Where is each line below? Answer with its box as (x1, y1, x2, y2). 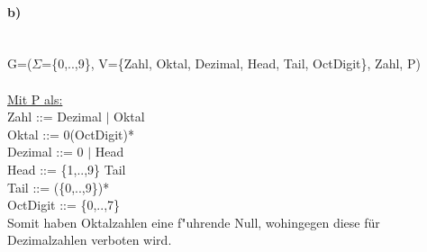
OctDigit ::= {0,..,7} (7, 195, 121, 214)
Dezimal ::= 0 (7, 142, 84, 161)
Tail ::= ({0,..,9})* (7, 177, 110, 196)
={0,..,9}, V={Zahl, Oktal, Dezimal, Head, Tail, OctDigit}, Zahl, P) (41, 54, 421, 73)
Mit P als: (7, 89, 63, 108)
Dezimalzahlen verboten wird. (7, 230, 172, 249)
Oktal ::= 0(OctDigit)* (7, 124, 134, 143)
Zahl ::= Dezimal (7, 107, 102, 126)
